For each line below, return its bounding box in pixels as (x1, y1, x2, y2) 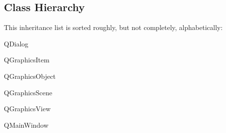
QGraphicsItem (4, 55, 49, 65)
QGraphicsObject (4, 71, 56, 81)
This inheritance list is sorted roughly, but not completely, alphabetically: (4, 22, 223, 32)
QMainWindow (4, 119, 48, 130)
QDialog (4, 38, 29, 48)
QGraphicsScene (4, 87, 52, 97)
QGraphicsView (4, 103, 51, 114)
